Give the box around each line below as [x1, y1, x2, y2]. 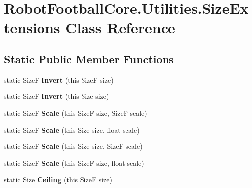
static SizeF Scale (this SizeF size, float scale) [4, 157, 144, 168]
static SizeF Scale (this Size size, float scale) [4, 124, 140, 135]
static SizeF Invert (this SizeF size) [4, 74, 114, 85]
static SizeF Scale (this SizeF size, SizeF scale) [4, 107, 147, 118]
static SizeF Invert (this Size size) [4, 91, 109, 101]
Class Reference [65, 17, 175, 38]
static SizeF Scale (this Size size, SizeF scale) [4, 141, 143, 151]
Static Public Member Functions [4, 51, 174, 66]
